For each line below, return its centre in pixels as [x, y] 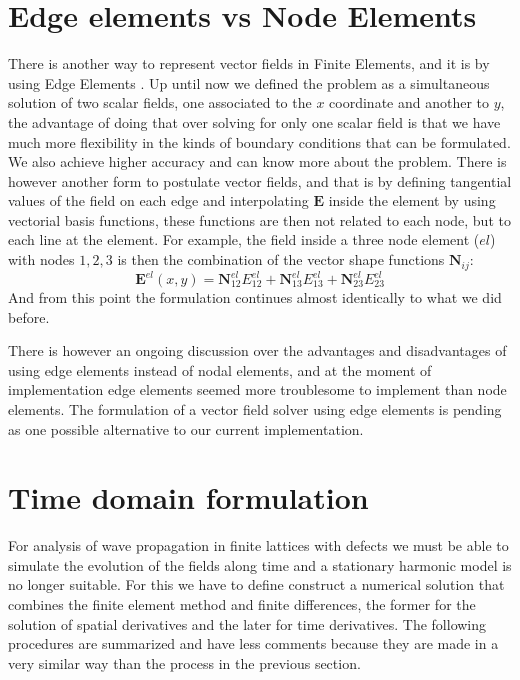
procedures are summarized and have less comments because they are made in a [253, 643]
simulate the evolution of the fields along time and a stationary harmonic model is [260, 564]
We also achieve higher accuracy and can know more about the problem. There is [257, 161]
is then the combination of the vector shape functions [281, 259]
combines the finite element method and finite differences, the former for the [242, 604]
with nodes [41, 259]
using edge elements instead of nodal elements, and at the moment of [220, 369]
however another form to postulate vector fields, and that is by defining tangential [260, 180]
